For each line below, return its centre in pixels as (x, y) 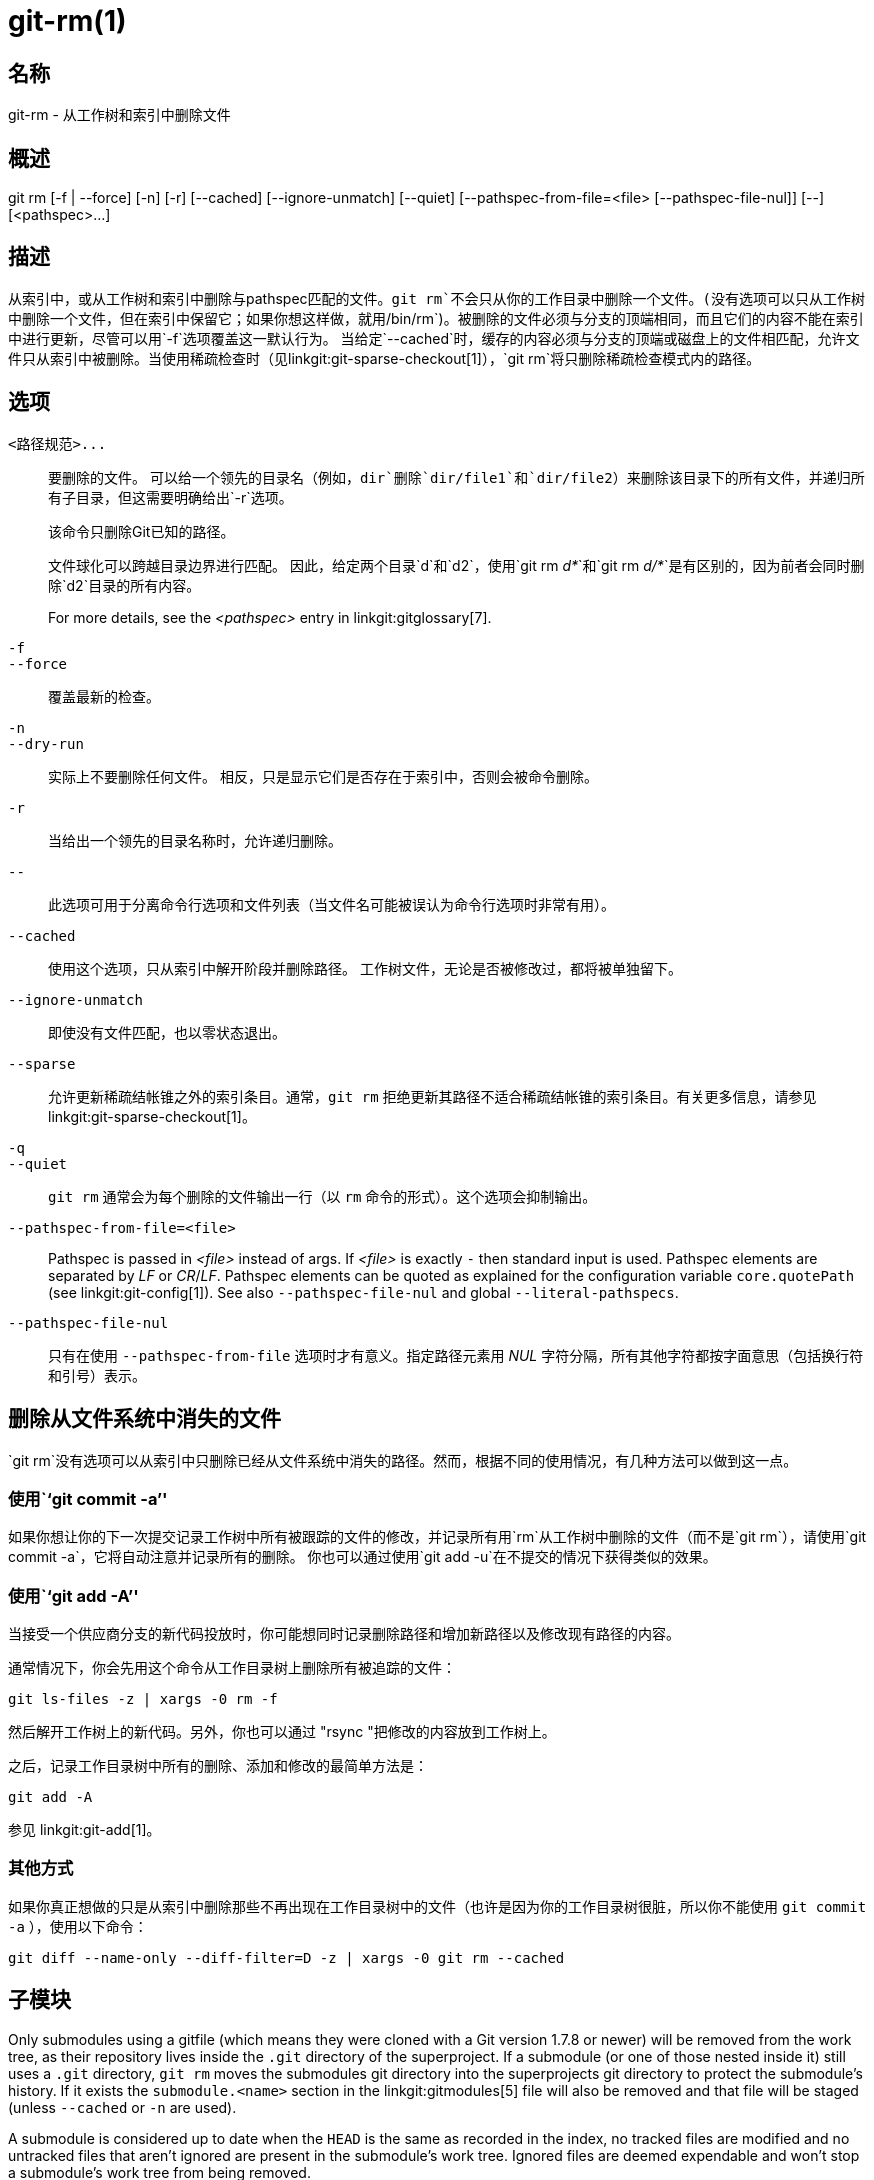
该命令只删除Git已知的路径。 (141, 531)
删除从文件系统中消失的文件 (144, 1419)
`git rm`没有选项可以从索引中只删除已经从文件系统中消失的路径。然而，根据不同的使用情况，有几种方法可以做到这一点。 (403, 1460)
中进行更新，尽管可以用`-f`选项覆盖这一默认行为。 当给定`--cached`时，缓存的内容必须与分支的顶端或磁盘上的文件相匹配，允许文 (434, 338)
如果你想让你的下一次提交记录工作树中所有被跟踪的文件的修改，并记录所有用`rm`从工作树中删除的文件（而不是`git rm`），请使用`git (437, 1537)
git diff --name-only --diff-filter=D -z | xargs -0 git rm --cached (286, 1957)
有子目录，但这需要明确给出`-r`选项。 (170, 497)
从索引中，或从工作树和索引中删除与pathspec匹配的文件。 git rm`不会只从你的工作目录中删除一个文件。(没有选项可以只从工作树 (436, 298)
